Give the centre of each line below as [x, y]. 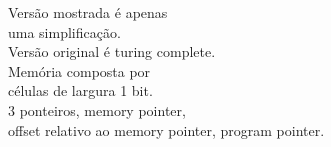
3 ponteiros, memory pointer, [97, 109]
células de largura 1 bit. [80, 90]
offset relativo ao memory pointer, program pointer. [166, 129]
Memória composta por [79, 70]
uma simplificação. [64, 31]
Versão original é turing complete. [112, 51]
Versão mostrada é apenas [88, 12]
